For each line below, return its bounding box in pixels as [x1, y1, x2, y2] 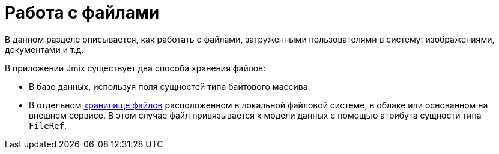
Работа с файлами [5, 2, 160, 23]
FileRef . [29, 120, 67, 131]
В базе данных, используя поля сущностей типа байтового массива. [29, 81, 310, 92]
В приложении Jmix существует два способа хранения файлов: [5, 62, 266, 73]
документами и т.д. [5, 44, 84, 55]
